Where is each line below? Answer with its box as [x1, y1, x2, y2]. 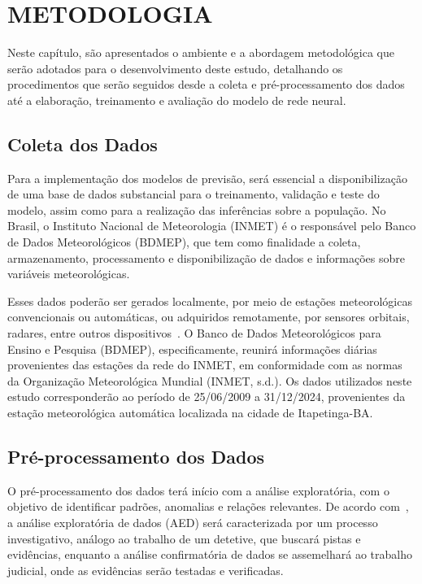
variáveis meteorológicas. [7, 265, 130, 282]
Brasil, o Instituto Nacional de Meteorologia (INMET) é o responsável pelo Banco [7, 217, 416, 234]
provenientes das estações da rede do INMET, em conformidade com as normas [7, 356, 402, 373]
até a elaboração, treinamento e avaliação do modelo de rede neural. [7, 91, 346, 108]
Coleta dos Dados [7, 131, 158, 156]
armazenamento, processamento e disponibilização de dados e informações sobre [7, 249, 406, 266]
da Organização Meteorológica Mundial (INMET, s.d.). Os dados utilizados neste [7, 372, 412, 389]
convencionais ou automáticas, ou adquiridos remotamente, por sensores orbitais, [7, 308, 410, 325]
